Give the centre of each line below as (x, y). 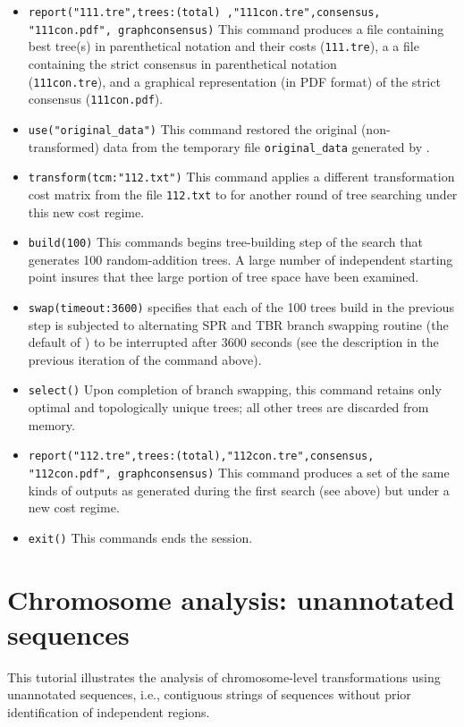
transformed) (63, 146)
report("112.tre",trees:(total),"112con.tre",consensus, (201, 456)
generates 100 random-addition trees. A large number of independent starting (240, 259)
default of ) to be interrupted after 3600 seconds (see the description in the (233, 342)
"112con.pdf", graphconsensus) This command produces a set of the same (239, 472)
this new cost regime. (86, 211)
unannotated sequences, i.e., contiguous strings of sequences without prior (209, 694)
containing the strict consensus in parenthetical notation (182, 63)
